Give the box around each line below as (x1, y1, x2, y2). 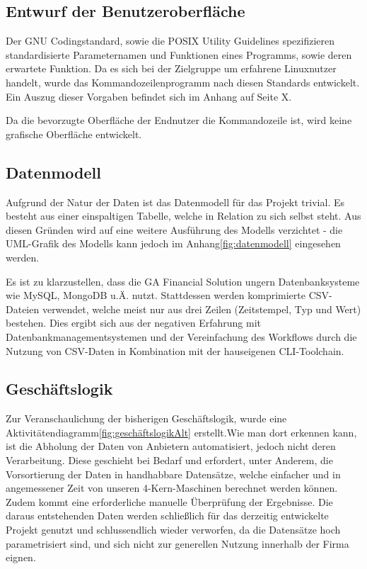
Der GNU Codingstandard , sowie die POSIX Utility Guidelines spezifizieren (6, 33, 334, 48)
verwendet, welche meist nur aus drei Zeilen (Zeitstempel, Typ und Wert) (42, 301, 361, 316)
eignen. (6, 550, 36, 565)
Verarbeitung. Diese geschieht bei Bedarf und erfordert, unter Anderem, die (6, 453, 333, 468)
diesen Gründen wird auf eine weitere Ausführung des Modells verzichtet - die (6, 222, 343, 237)
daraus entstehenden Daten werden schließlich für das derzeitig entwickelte (6, 508, 329, 523)
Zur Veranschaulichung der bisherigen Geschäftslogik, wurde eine (6, 411, 287, 426)
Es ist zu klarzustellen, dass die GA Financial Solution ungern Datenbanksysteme (6, 274, 360, 288)
